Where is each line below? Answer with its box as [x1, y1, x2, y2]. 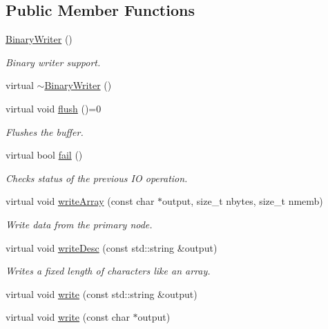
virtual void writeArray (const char [6, 194, 155, 208]
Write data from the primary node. [6, 217, 153, 231]
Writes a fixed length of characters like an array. [6, 263, 211, 278]
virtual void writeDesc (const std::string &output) [6, 240, 218, 255]
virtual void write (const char [6, 310, 130, 324]
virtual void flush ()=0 [6, 101, 102, 115]
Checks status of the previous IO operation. [6, 170, 188, 185]
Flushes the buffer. [6, 124, 84, 139]
